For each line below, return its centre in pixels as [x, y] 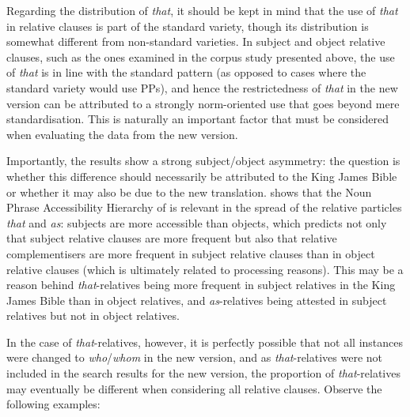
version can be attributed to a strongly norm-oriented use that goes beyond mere [203, 103]
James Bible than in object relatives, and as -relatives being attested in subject [197, 300]
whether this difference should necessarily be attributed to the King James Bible [202, 176]
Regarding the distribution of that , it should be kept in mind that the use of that [202, 10]
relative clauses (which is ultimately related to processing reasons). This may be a [205, 269]
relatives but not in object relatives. [93, 316]
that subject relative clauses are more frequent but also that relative [172, 238]
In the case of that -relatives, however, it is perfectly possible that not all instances [205, 342]
